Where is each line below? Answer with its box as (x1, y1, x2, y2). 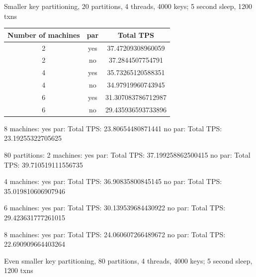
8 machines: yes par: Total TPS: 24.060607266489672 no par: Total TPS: (4, 229, 226, 239)
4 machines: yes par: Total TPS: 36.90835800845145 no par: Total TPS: (4, 176, 222, 186)
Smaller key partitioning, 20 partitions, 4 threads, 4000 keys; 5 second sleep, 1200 (4, 1, 253, 11)
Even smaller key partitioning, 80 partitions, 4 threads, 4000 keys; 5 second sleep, (4, 255, 253, 266)
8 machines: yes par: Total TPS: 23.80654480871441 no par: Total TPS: (4, 123, 222, 133)
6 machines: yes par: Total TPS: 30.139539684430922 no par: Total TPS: (4, 202, 226, 213)
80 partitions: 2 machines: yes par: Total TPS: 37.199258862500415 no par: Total (4, 150, 251, 160)
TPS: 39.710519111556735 (4, 159, 83, 170)
